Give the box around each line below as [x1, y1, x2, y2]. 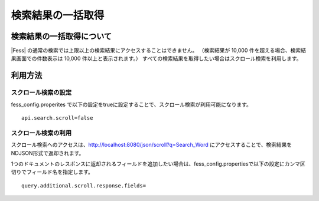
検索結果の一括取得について [11, 31, 112, 41]
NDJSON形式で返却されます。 [11, 149, 84, 156]
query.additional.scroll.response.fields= [21, 182, 147, 189]
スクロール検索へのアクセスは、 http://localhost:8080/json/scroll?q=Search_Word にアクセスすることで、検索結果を [11, 141, 292, 149]
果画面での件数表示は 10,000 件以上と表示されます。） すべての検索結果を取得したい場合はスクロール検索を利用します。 [11, 55, 302, 62]
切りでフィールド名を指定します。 [11, 169, 94, 176]
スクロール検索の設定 [11, 88, 72, 97]
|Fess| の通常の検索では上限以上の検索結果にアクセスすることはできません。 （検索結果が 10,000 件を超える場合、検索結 [11, 47, 307, 54]
